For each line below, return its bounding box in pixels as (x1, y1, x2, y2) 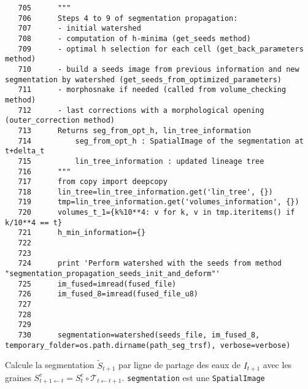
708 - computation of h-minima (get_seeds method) (18, 34, 251, 43)
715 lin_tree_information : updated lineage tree (18, 156, 264, 166)
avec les (263, 358, 292, 371)
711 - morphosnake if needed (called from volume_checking (18, 85, 287, 94)
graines (5, 371, 31, 383)
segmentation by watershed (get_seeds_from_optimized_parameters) (5, 75, 282, 84)
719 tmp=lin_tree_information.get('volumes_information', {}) (18, 198, 299, 207)
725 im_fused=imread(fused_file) (18, 279, 177, 288)
